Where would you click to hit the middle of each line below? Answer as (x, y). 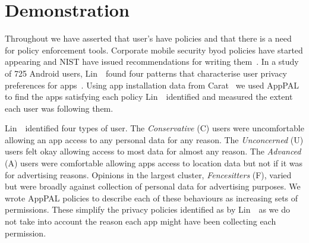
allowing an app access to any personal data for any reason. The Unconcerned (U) (154, 139)
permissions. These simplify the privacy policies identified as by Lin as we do (147, 209)
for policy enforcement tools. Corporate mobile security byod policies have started (154, 50)
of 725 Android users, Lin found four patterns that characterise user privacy (146, 73)
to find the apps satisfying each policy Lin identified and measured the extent (149, 97)
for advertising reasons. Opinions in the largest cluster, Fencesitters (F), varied (148, 174)
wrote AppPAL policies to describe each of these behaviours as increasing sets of (152, 198)
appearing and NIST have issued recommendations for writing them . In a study (152, 61)
